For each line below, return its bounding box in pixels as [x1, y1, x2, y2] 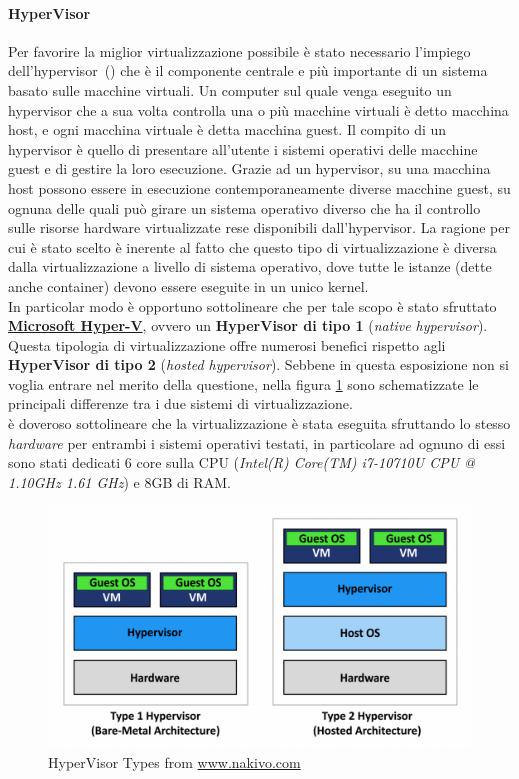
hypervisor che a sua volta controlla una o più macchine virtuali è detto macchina [8, 99, 509, 120]
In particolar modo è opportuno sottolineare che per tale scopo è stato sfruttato [8, 295, 497, 316]
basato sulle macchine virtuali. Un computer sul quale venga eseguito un [8, 79, 452, 100]
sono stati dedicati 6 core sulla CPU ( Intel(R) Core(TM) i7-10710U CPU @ [8, 452, 475, 473]
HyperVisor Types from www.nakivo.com [48, 751, 301, 772]
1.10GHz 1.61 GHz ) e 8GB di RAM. [8, 471, 231, 492]
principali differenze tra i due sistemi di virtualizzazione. [8, 393, 353, 414]
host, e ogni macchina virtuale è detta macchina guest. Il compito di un [8, 119, 447, 140]
